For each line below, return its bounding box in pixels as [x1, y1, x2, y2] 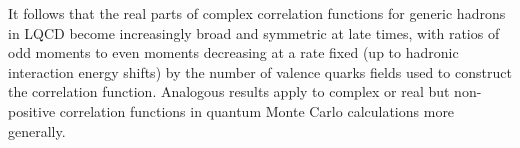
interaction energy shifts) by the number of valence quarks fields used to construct [8, 61, 512, 82]
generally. [8, 120, 66, 141]
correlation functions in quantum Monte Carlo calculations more [59, 100, 455, 121]
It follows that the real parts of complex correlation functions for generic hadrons [8, 3, 506, 23]
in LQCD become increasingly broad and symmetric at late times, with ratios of [8, 22, 500, 43]
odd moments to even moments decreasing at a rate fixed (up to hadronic [8, 42, 459, 63]
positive [8, 100, 56, 121]
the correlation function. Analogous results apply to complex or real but [8, 81, 450, 102]
